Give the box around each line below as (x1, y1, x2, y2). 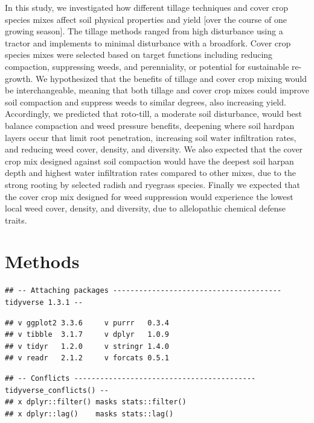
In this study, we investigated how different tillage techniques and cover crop (5, 1, 289, 13)
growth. (5, 72, 33, 84)
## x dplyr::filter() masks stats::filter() (5, 398, 187, 407)
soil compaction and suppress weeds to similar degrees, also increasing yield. (5, 95, 286, 108)
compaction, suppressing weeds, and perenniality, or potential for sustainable (5, 60, 289, 72)
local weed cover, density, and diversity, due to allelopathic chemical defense (5, 202, 286, 215)
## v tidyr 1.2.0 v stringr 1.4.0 (5, 342, 170, 351)
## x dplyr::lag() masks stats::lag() (5, 409, 174, 418)
